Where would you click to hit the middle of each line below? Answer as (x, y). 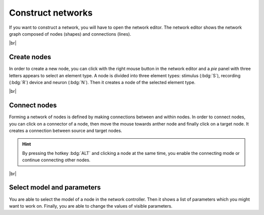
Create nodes (30, 57)
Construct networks (51, 13)
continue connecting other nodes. (56, 160)
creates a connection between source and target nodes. (66, 131)
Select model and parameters (55, 187)
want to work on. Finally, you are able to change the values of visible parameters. (91, 206)
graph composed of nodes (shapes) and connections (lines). (70, 34)
